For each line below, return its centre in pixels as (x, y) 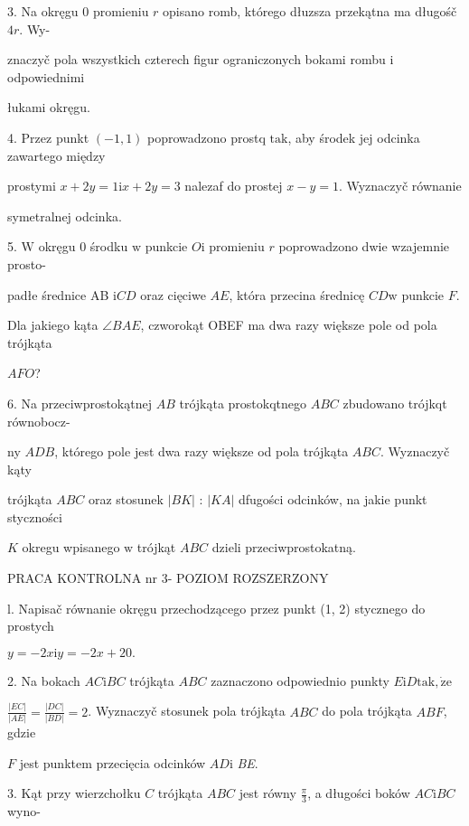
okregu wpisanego (71, 547)
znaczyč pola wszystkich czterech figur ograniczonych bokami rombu (197, 59)
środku (109, 246)
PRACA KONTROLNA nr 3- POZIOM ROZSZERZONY (168, 578)
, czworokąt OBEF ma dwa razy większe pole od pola (289, 325)
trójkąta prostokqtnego (243, 403)
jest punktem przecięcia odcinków (113, 762)
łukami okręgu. (49, 107)
